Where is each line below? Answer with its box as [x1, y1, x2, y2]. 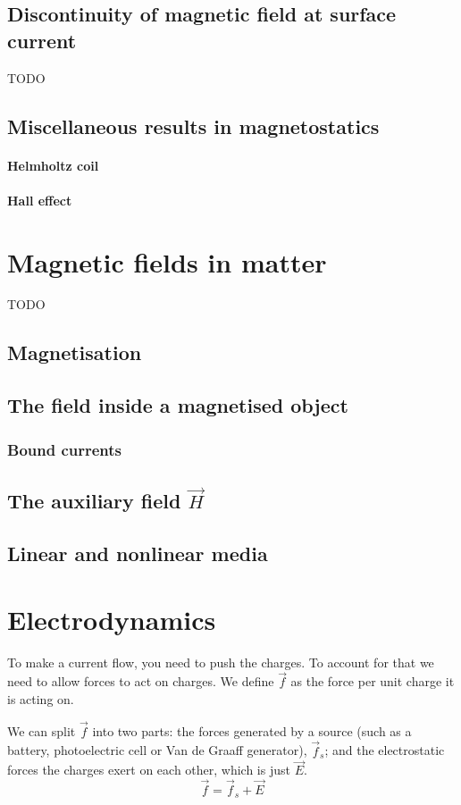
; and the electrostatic [324, 741, 445, 759]
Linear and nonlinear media [7, 539, 268, 566]
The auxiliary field [7, 487, 181, 515]
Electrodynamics [7, 600, 216, 637]
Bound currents [7, 438, 122, 460]
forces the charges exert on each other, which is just [7, 760, 290, 779]
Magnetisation [7, 339, 142, 366]
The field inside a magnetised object [7, 391, 348, 419]
